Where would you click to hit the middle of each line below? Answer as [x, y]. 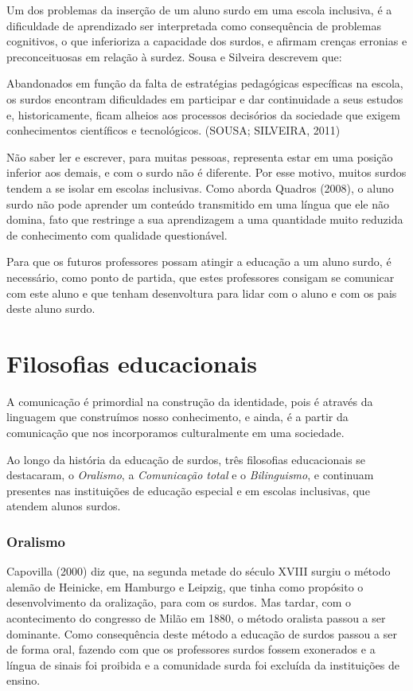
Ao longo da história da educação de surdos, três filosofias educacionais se [186, 459]
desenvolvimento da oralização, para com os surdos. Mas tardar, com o [179, 602]
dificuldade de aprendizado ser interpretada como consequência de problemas [194, 25]
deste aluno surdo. [51, 308]
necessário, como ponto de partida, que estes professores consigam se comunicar [201, 277]
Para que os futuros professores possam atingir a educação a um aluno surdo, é [199, 262]
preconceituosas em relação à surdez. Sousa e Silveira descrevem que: [174, 56]
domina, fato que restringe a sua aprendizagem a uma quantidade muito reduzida [205, 219]
